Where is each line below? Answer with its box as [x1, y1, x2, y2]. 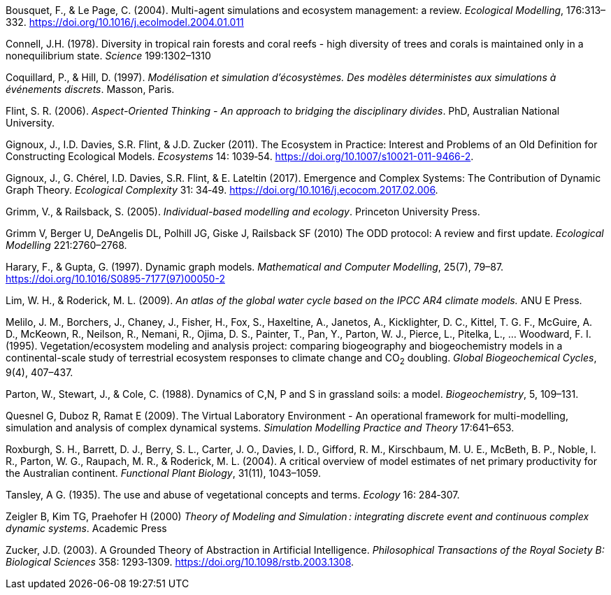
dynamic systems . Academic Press [6, 522, 167, 534]
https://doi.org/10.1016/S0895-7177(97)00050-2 [6, 273, 225, 285]
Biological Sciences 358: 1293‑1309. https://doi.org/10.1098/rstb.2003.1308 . [6, 555, 354, 568]
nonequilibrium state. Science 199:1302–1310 [6, 50, 211, 62]
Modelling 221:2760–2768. [6, 239, 127, 251]
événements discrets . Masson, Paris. [6, 83, 175, 95]
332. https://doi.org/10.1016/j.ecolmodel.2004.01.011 [6, 16, 244, 28]
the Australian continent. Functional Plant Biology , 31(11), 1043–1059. [6, 466, 321, 479]
